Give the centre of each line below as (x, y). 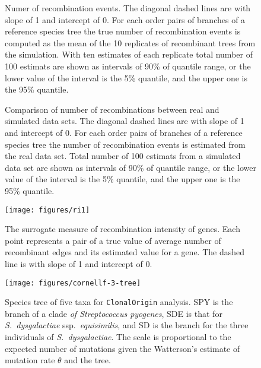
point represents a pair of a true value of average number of (113, 240)
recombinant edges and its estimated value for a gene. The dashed (125, 252)
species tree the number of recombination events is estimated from (125, 144)
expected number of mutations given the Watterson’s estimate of (122, 348)
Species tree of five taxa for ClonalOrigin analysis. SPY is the (119, 302)
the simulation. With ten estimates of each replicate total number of (129, 54)
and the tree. (87, 360)
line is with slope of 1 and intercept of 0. (79, 263)
